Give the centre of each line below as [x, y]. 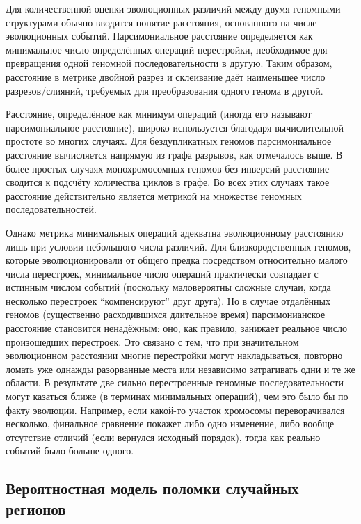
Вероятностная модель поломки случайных [152, 488]
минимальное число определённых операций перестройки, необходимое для [167, 49]
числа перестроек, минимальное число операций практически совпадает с [162, 273]
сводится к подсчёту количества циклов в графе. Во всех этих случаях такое [168, 182]
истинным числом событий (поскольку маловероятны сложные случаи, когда [168, 287]
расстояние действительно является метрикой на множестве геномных [154, 195]
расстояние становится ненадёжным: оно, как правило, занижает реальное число [176, 328]
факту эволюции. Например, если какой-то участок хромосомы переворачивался [175, 410]
